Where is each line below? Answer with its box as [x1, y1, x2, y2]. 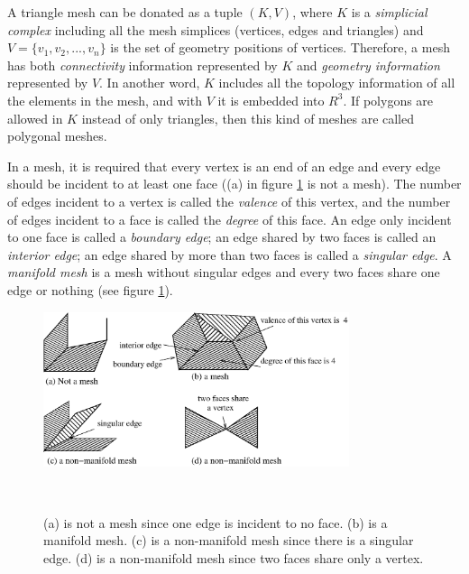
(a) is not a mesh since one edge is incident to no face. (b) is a [43, 513, 388, 532]
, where [292, 3, 333, 21]
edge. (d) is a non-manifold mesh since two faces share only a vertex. [43, 548, 424, 567]
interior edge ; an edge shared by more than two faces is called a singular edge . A [7, 245, 452, 264]
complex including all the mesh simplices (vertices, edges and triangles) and [7, 20, 424, 39]
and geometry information [296, 55, 440, 74]
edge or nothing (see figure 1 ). [7, 280, 173, 299]
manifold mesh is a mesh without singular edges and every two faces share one [7, 263, 440, 282]
